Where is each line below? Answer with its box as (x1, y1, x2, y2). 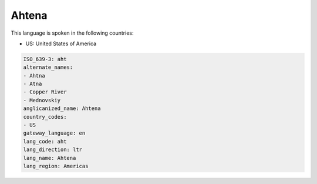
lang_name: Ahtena (23, 155, 76, 161)
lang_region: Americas (23, 163, 89, 169)
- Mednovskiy (23, 97, 61, 103)
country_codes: (23, 113, 67, 120)
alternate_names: (23, 64, 73, 71)
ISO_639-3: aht (23, 56, 67, 62)
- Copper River (23, 89, 67, 95)
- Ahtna (23, 72, 45, 79)
